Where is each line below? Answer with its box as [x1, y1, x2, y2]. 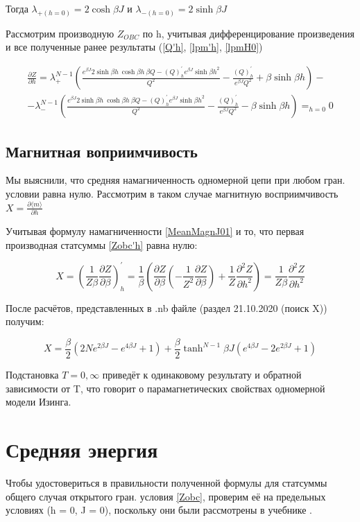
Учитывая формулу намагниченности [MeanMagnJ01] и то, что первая [6, 224, 305, 238]
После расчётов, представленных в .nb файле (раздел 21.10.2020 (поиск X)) [6, 300, 327, 315]
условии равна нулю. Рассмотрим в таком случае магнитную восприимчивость [6, 186, 338, 200]
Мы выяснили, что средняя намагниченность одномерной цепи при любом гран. [6, 173, 345, 187]
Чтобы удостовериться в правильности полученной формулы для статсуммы [6, 475, 327, 489]
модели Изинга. [6, 394, 71, 409]
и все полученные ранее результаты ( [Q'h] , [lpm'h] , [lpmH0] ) [6, 40, 263, 54]
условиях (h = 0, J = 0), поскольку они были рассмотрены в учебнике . [6, 503, 312, 517]
